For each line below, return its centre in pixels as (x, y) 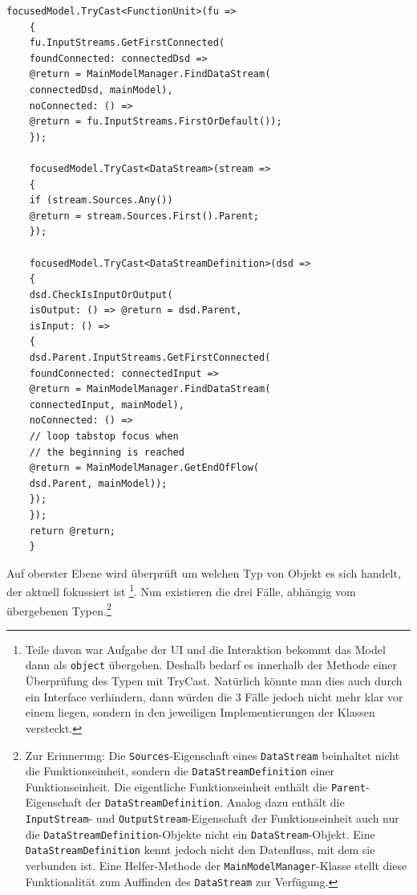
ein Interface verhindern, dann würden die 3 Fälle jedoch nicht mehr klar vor (214, 696)
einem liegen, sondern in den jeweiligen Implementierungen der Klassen (200, 712)
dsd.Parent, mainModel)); (98, 483)
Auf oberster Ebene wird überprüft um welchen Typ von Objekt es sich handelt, (204, 572)
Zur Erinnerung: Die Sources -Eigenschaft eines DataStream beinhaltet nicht (213, 755)
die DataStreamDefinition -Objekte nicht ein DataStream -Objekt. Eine (200, 834)
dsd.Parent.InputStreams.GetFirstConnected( (150, 358)
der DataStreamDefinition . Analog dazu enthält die (215, 802)
